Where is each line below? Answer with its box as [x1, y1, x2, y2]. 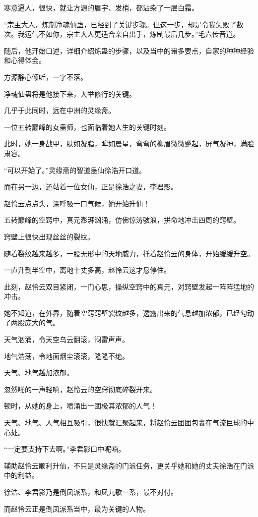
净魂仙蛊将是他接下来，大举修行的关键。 [4, 88, 136, 99]
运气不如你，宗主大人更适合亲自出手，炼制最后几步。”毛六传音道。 [24, 29, 240, 39]
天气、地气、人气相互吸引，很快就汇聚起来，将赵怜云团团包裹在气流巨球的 [4, 417, 247, 428]
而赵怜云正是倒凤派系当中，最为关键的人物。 [4, 503, 150, 514]
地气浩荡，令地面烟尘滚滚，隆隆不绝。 [4, 350, 129, 361]
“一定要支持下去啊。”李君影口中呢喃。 [4, 444, 126, 454]
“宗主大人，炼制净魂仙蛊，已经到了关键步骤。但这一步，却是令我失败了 [4, 19, 237, 29]
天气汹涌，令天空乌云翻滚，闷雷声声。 [4, 334, 129, 345]
